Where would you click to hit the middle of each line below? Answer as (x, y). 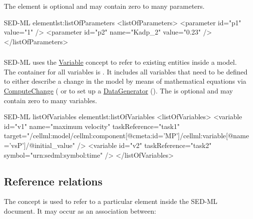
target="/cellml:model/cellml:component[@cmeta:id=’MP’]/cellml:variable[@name (126, 136)
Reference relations (53, 181)
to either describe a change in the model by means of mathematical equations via (125, 81)
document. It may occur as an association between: (80, 211)
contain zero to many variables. (51, 100)
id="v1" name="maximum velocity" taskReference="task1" (92, 126)
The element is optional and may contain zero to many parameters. (104, 6)
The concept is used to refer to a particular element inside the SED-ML (111, 201)
